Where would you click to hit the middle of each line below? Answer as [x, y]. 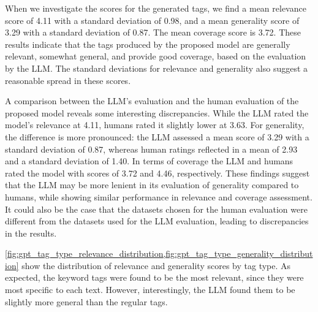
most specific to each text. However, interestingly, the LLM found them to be [150, 290]
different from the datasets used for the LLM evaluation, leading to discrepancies [157, 221]
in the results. [31, 233]
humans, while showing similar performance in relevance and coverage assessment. [159, 196]
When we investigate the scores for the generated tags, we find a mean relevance [156, 8]
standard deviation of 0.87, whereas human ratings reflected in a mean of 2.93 [151, 149]
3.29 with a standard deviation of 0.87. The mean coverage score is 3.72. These [153, 32]
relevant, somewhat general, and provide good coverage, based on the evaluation [156, 56]
